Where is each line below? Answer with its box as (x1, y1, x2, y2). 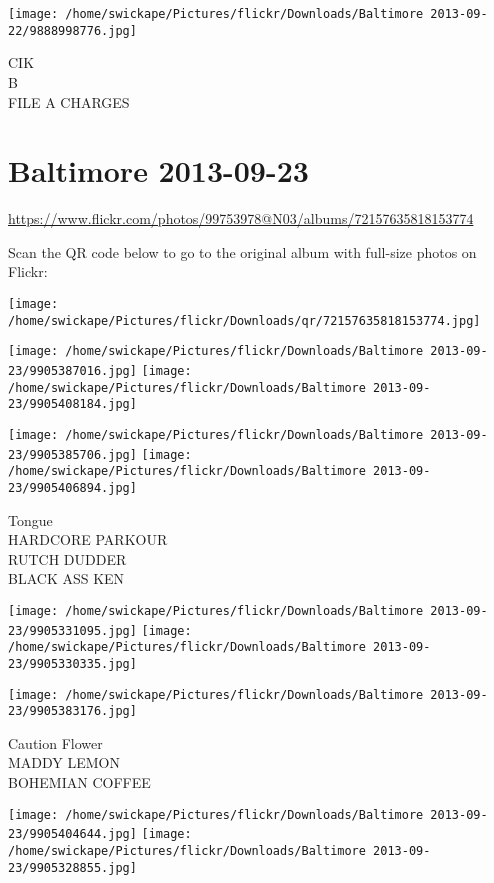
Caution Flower (8, 732, 103, 753)
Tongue (8, 509, 53, 530)
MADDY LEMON (8, 752, 121, 773)
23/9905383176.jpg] (8, 704, 137, 719)
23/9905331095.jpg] (8, 623, 137, 638)
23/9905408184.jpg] (8, 397, 137, 412)
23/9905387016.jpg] (8, 363, 137, 378)
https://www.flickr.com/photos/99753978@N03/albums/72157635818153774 (8, 208, 474, 229)
